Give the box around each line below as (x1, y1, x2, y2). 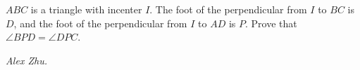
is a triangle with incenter (30, 2, 142, 16)
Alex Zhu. (6, 52, 47, 67)
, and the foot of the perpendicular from (13, 15, 187, 30)
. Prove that (244, 15, 297, 30)
